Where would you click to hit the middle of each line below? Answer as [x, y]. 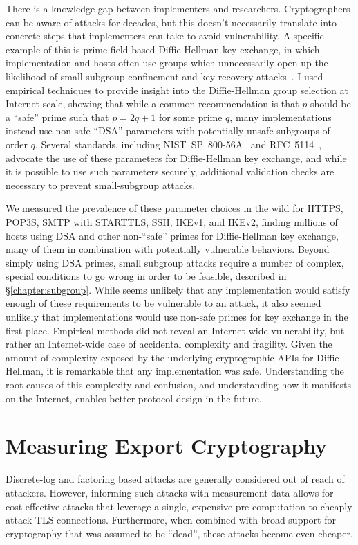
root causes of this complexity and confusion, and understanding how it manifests [178, 385]
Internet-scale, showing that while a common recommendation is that [152, 104]
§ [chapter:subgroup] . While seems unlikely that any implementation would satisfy [178, 289]
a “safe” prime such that [57, 117]
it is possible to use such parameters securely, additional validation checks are [170, 171]
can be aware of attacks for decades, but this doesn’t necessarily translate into [171, 22]
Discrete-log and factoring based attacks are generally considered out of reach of [175, 479]
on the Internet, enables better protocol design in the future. [134, 398]
